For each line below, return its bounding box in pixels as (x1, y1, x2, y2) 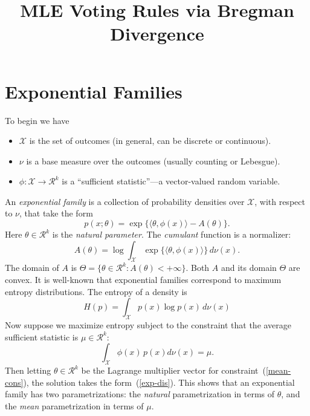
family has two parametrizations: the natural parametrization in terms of (5, 388, 275, 400)
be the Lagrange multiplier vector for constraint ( (81, 364, 266, 377)
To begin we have (5, 114, 69, 126)
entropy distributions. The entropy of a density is (5, 285, 187, 297)
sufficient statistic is (5, 330, 79, 343)
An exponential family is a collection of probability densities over (5, 195, 245, 207)
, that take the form (19, 207, 93, 219)
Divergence (110, 21, 204, 46)
